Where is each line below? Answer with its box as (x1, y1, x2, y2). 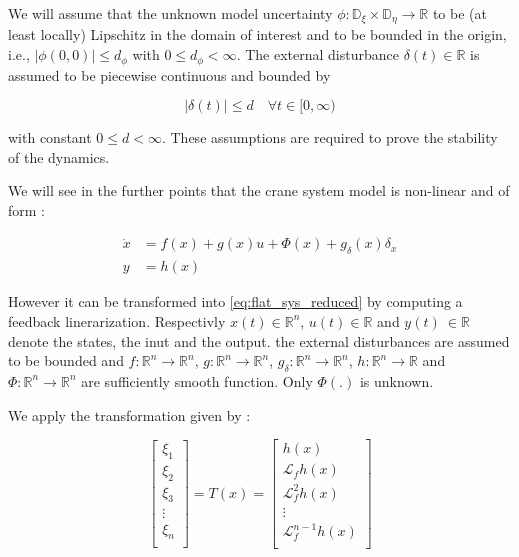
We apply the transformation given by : (8, 404, 251, 425)
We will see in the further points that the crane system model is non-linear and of (8, 180, 510, 201)
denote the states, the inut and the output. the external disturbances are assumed (8, 330, 510, 351)
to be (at (432, 3, 487, 23)
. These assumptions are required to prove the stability (161, 127, 498, 148)
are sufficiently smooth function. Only (81, 370, 313, 391)
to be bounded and (8, 350, 124, 371)
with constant (8, 127, 92, 148)
